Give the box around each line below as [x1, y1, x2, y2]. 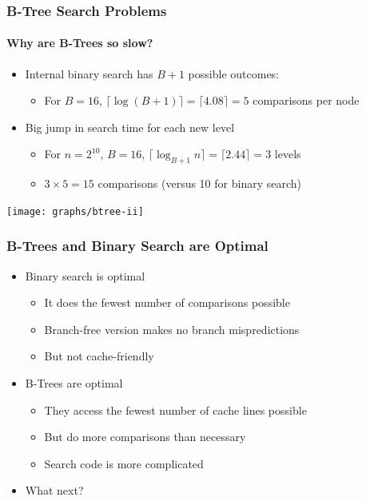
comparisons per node [253, 92, 360, 109]
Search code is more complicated [44, 455, 204, 471]
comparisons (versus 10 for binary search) [97, 175, 301, 192]
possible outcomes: [188, 65, 280, 82]
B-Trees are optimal [25, 375, 123, 392]
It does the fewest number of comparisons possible [44, 294, 290, 311]
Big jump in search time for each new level [25, 118, 235, 135]
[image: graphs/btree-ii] [6, 205, 144, 217]
